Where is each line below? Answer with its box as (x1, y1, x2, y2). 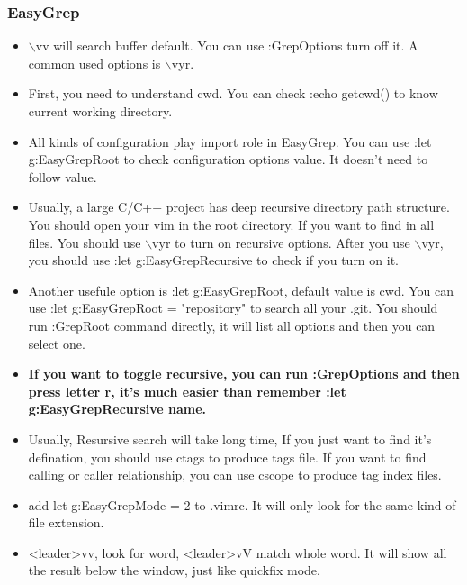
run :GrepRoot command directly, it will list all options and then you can (28, 315, 436, 334)
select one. (28, 334, 85, 352)
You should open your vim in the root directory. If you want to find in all (28, 215, 435, 233)
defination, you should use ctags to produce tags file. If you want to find (28, 447, 427, 466)
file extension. (28, 513, 104, 532)
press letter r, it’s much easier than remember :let (28, 381, 346, 400)
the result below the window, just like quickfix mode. (28, 561, 320, 580)
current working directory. (28, 102, 173, 120)
